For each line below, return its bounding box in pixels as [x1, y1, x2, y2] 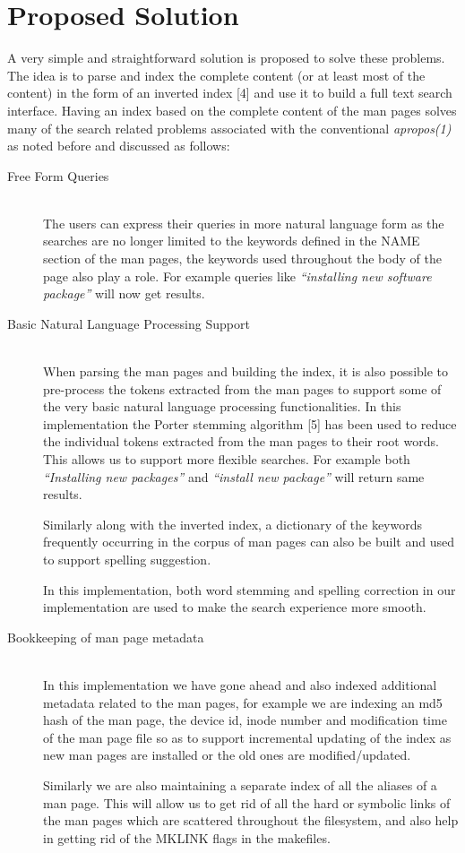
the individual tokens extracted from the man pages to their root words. [43, 432, 439, 451]
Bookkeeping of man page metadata [7, 627, 204, 646]
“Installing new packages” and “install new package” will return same [43, 467, 425, 486]
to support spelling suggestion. [43, 549, 211, 568]
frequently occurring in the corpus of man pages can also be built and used [43, 532, 454, 551]
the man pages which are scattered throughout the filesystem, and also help [43, 811, 459, 830]
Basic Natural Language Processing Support [7, 314, 250, 332]
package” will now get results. [43, 284, 205, 303]
